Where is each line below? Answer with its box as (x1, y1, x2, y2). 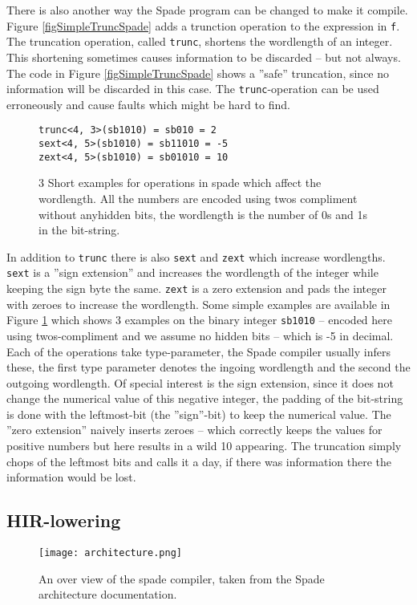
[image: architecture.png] (38, 547, 182, 559)
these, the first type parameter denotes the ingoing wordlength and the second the (6, 359, 411, 376)
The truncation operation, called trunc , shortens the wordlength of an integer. (6, 33, 393, 50)
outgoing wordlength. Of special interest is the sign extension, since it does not (6, 374, 394, 391)
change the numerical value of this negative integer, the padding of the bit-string (6, 390, 403, 407)
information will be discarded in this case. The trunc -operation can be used (6, 80, 379, 97)
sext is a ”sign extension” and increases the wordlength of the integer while (6, 264, 379, 281)
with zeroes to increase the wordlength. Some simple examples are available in (6, 295, 391, 312)
